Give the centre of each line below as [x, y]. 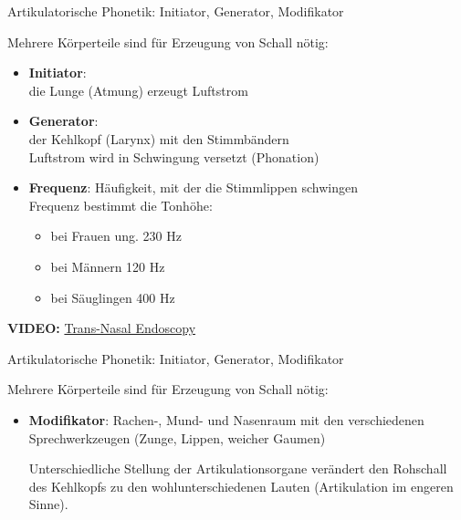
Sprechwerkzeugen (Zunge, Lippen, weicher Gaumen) [177, 437]
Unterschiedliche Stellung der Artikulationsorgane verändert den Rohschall [238, 468]
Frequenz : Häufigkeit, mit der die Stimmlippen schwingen [193, 187]
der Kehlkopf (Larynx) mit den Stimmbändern [159, 138]
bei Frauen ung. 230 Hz [116, 236]
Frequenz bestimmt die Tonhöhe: [120, 205]
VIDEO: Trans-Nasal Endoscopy [102, 328]
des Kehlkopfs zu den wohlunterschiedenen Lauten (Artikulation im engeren [241, 486]
